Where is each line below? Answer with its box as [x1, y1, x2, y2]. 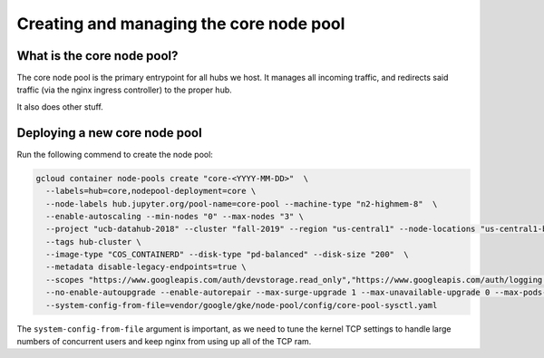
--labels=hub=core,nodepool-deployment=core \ [45, 186, 257, 197]
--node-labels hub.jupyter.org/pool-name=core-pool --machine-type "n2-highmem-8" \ [45, 198, 438, 208]
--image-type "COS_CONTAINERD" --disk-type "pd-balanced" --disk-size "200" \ [45, 249, 410, 260]
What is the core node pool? [16, 48, 179, 63]
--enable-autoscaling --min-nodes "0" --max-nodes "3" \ [45, 211, 304, 221]
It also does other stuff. [16, 101, 103, 112]
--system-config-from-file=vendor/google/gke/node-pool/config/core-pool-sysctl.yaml [45, 300, 438, 310]
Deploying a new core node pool [16, 125, 203, 140]
